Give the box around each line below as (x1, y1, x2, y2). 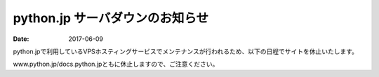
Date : (13, 35, 29, 43)
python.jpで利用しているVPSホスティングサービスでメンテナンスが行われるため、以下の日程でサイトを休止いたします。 (13, 47, 358, 55)
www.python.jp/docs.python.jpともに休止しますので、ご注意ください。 (13, 60, 219, 69)
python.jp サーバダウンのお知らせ (13, 10, 209, 26)
